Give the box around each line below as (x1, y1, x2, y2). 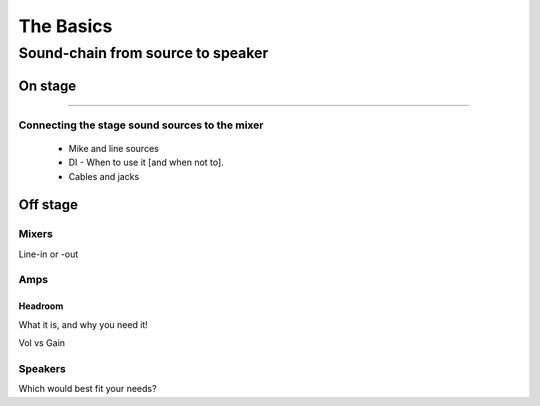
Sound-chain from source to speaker (18, 44, 269, 62)
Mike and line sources (68, 142, 159, 154)
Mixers (18, 227, 54, 241)
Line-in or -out (18, 248, 79, 260)
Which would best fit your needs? (18, 383, 157, 395)
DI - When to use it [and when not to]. (68, 156, 224, 169)
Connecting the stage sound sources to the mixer (18, 118, 264, 132)
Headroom (18, 300, 64, 312)
